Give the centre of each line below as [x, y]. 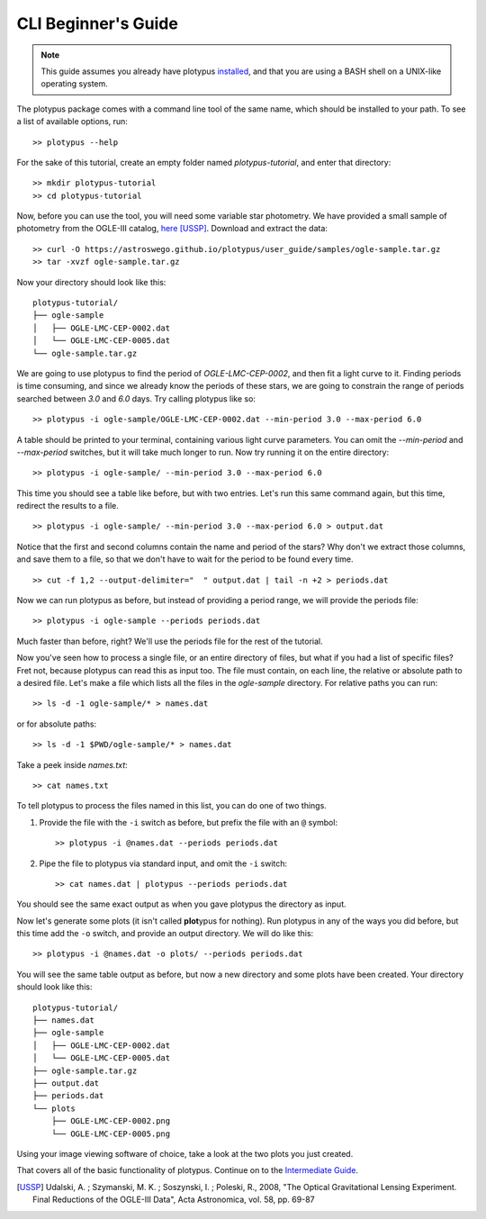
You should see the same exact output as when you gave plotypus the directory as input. [181, 904]
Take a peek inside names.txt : [72, 764]
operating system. [74, 84]
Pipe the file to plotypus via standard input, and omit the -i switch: [163, 863]
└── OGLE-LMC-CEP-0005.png [111, 1133]
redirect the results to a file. [67, 506]
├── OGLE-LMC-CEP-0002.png [111, 1121]
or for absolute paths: [57, 724]
